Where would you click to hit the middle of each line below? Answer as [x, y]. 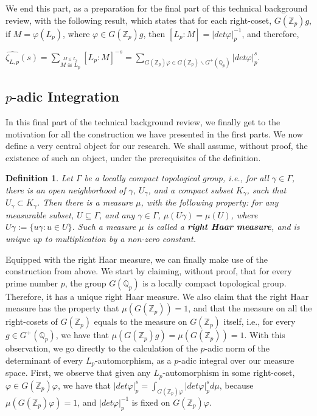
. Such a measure [104, 227]
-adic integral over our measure [236, 360]
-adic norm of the [237, 348]
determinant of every [44, 360]
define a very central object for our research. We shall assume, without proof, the [157, 146]
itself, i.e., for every [260, 321]
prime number [32, 283]
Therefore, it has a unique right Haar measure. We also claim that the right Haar [157, 296]
